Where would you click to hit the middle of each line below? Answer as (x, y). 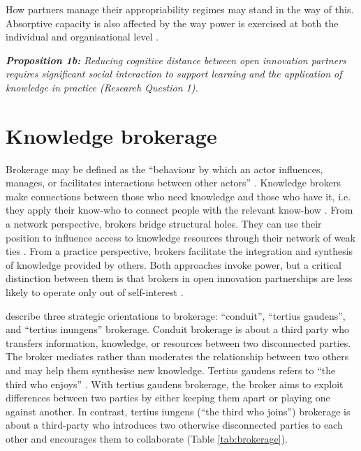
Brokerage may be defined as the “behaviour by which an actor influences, (164, 169)
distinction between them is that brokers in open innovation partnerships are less (179, 278)
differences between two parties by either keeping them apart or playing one (168, 398)
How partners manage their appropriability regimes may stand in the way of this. (180, 9)
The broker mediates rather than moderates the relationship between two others (177, 356)
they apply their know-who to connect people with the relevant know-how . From (179, 210)
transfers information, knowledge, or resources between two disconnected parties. (178, 342)
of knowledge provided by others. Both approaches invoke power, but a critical (174, 264)
